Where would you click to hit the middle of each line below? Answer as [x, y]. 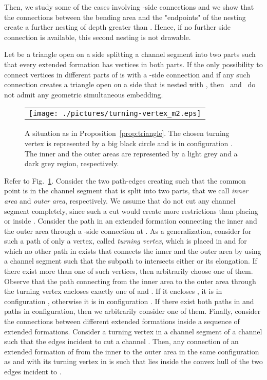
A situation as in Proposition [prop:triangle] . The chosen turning [127, 133]
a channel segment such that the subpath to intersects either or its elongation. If [131, 261]
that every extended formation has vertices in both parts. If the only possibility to [133, 64]
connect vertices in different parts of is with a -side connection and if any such [127, 74]
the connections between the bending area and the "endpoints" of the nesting [125, 17]
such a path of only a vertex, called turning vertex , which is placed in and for [126, 241]
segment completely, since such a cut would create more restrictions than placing [131, 211]
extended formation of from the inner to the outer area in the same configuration [132, 351]
